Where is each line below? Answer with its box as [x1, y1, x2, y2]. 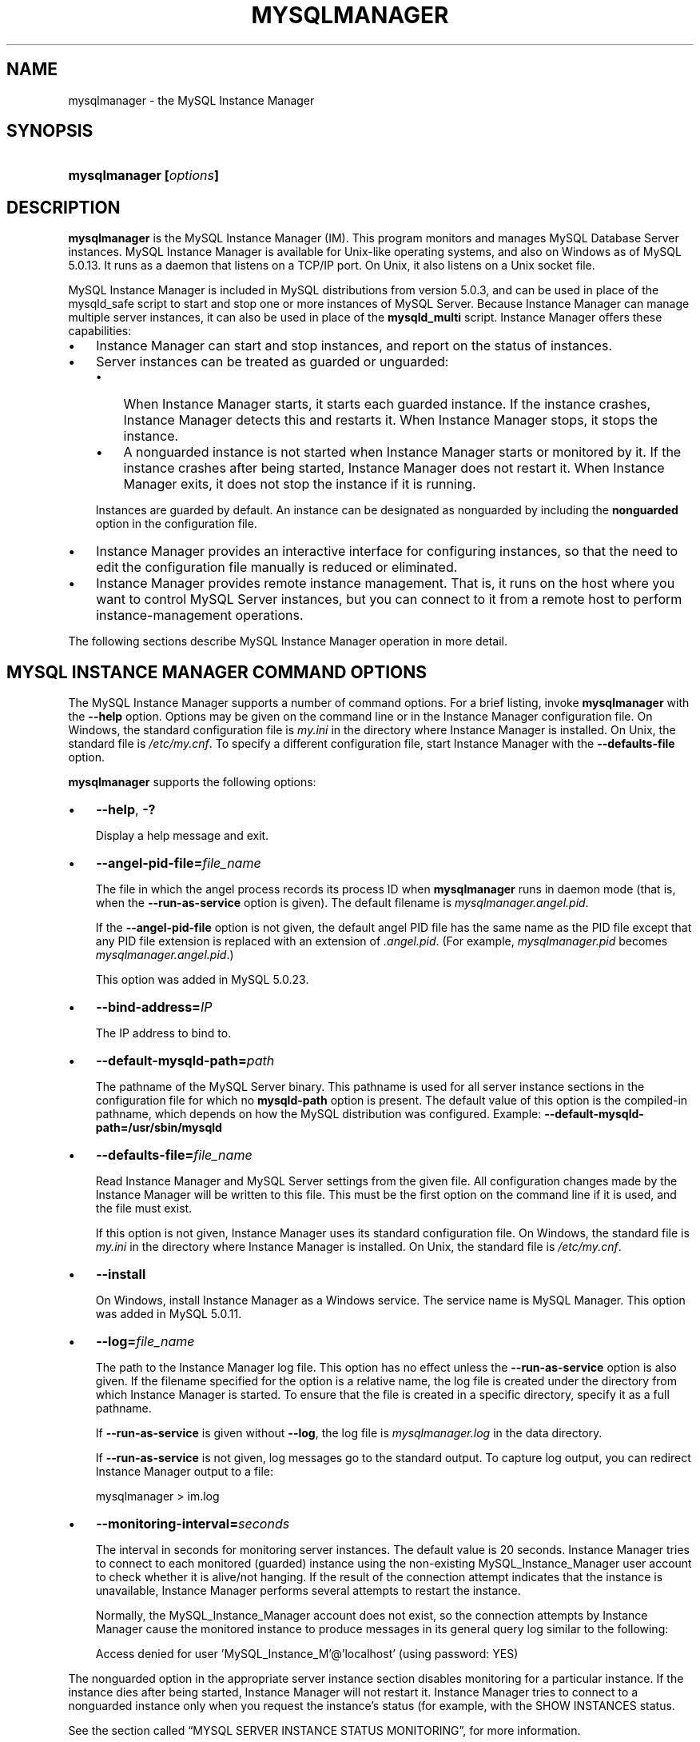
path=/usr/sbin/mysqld [95, 1121, 222, 1135]
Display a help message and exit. [95, 829, 269, 843]
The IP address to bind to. [95, 1026, 232, 1041]
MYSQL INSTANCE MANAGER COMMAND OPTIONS [6, 661, 428, 682]
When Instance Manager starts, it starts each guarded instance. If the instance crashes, [123, 396, 651, 413]
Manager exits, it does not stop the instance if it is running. [123, 476, 476, 493]
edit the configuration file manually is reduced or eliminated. [96, 559, 458, 576]
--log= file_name [96, 1333, 195, 1350]
